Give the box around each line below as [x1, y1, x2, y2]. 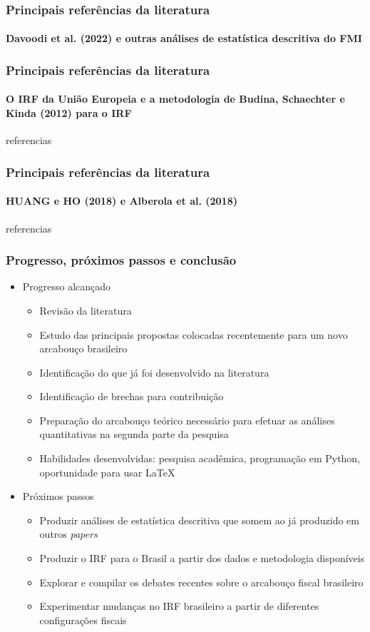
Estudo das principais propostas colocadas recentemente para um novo [39, 327, 348, 342]
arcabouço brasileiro [39, 341, 128, 356]
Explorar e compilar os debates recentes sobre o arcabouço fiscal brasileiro [39, 574, 364, 589]
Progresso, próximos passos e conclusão [6, 251, 237, 269]
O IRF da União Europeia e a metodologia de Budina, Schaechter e [6, 91, 345, 106]
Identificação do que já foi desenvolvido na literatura [39, 365, 269, 379]
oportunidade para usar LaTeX [39, 464, 175, 479]
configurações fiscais [39, 612, 127, 627]
